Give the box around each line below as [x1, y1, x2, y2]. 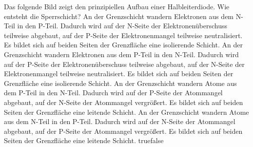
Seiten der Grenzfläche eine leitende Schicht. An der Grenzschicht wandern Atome [4, 106, 249, 117]
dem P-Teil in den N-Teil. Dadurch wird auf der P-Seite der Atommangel [4, 87, 223, 98]
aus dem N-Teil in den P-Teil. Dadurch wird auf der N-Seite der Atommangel [4, 116, 235, 126]
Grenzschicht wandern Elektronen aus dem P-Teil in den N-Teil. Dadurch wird [4, 49, 239, 59]
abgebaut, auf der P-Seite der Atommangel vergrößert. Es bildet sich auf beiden [4, 126, 243, 136]
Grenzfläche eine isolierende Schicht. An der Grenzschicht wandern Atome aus [4, 78, 237, 88]
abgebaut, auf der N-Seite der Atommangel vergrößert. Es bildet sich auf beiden [4, 97, 243, 107]
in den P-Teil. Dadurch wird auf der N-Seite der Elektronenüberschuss [17, 21, 228, 31]
